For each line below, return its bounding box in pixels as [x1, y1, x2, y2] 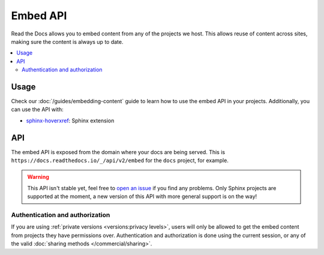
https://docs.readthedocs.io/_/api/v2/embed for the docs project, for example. [11, 157, 229, 164]
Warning [27, 173, 49, 181]
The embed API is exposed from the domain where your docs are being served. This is [11, 148, 225, 155]
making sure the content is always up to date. [11, 38, 124, 45]
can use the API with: [11, 106, 64, 113]
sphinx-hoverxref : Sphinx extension [26, 117, 115, 124]
